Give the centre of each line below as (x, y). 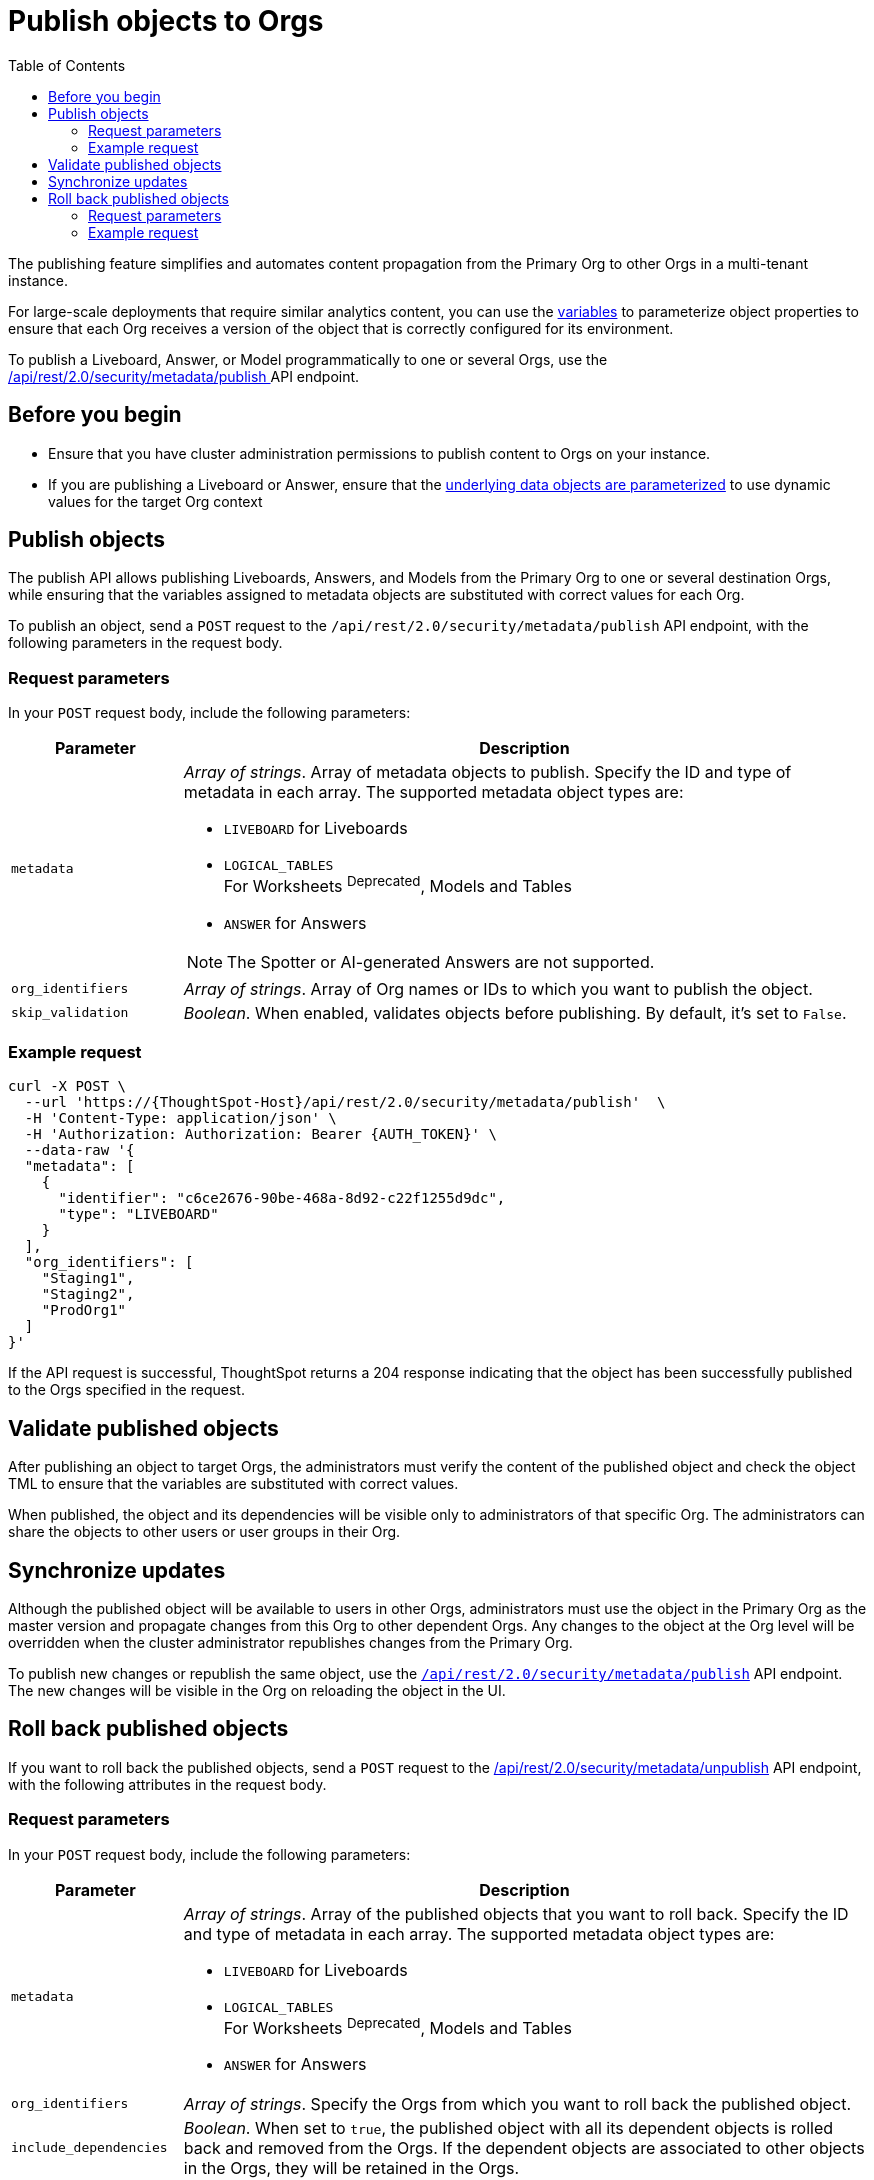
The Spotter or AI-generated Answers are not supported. (440, 961)
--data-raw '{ (79, 1150)
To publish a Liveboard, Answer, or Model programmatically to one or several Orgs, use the (308, 359)
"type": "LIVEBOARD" (138, 1214)
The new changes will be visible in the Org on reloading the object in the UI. (257, 1690)
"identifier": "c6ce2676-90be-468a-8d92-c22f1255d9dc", (282, 1198)
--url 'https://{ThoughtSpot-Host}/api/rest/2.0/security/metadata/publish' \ (345, 1102)
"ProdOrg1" (84, 1310)
